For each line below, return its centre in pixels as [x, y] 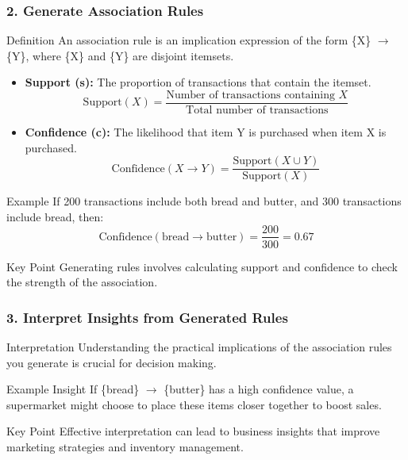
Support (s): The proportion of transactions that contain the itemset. [198, 82]
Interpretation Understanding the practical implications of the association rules [199, 346]
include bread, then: [55, 216]
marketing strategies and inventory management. [125, 446]
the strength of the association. [82, 282]
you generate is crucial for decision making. [112, 362]
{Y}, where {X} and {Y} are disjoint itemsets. [120, 55]
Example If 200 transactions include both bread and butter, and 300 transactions [204, 201]
